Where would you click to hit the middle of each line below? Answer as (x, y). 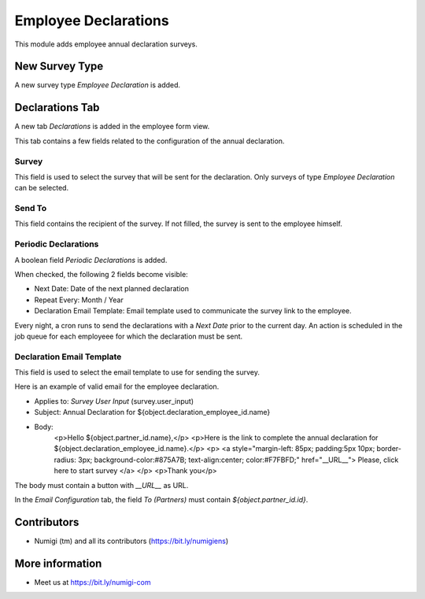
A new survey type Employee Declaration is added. (98, 85)
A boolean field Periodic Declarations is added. (91, 260)
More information (58, 563)
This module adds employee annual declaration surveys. (106, 44)
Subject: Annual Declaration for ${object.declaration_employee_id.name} (152, 412)
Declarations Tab (57, 107)
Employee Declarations (92, 20)
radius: (65, 460)
